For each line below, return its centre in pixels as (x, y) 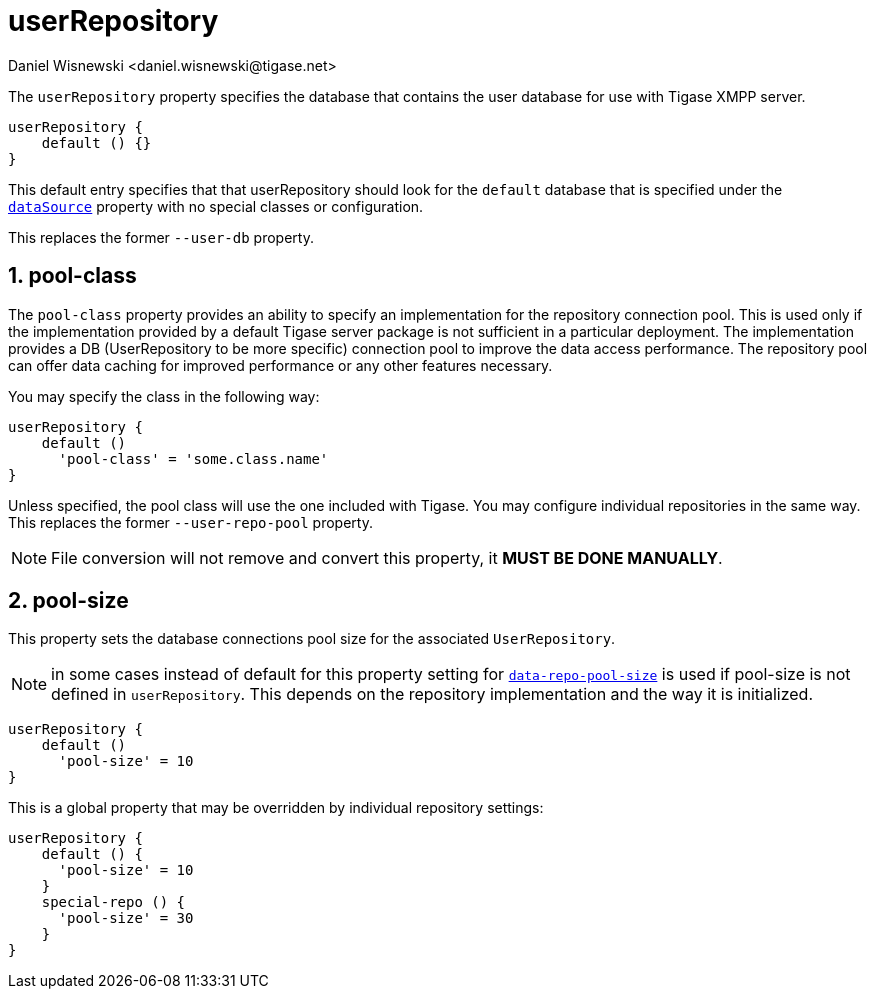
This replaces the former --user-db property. (161, 237)
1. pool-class (72, 276)
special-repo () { (113, 902)
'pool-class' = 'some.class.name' (193, 458)
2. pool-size (68, 601)
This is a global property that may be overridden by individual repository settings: (276, 808)
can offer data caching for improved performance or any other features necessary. (280, 365)
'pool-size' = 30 (126, 918)
